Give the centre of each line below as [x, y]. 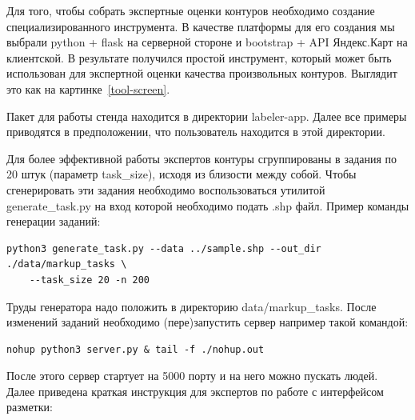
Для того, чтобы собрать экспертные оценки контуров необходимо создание [191, 10]
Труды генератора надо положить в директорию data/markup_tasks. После [192, 306]
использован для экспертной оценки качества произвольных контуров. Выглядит [202, 73]
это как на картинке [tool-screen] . [88, 88]
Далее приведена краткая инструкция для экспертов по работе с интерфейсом [195, 391]
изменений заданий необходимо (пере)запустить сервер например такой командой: [207, 322]
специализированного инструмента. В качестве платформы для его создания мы [201, 26]
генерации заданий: [54, 221]
